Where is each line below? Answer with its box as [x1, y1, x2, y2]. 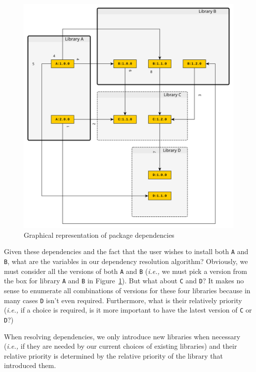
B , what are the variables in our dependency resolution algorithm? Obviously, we [4, 256, 248, 266]
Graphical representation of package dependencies [24, 229, 174, 240]
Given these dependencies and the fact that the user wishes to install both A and [4, 246, 249, 257]
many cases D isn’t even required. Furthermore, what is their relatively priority [4, 295, 242, 305]
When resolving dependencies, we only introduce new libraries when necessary [4, 331, 241, 341]
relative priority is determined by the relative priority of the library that [4, 350, 223, 361]
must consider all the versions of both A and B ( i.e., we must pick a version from [4, 266, 248, 276]
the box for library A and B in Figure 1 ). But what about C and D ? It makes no [4, 275, 244, 286]
